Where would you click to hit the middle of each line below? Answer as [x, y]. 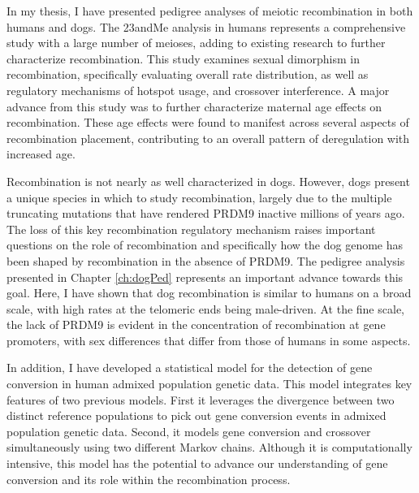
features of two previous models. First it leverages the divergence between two [201, 399]
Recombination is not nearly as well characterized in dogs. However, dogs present [208, 181]
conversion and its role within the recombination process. [149, 479]
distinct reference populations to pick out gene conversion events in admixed [197, 415]
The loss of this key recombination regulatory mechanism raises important [191, 229]
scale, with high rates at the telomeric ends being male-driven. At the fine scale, [205, 308]
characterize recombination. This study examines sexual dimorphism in [183, 58]
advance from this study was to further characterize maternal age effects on [194, 106]
